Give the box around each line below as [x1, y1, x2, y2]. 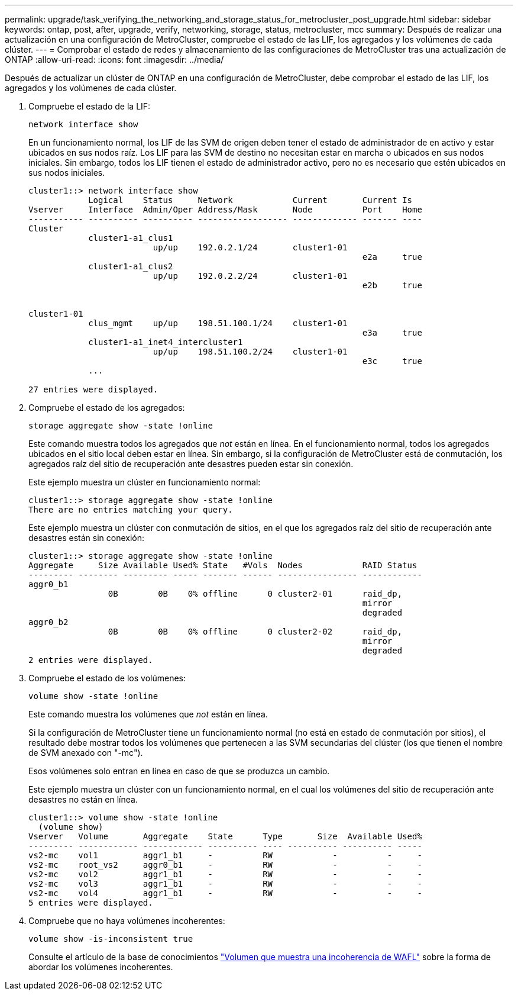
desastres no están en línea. [28, 794, 138, 804]
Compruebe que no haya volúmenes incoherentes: [28, 916, 225, 926]
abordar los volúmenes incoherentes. [28, 962, 173, 972]
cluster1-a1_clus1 [88, 233, 173, 243]
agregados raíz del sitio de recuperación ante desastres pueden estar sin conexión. [28, 459, 354, 469]
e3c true [362, 356, 422, 366]
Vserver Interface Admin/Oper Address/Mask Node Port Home [28, 205, 422, 214]
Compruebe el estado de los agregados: [28, 402, 185, 413]
